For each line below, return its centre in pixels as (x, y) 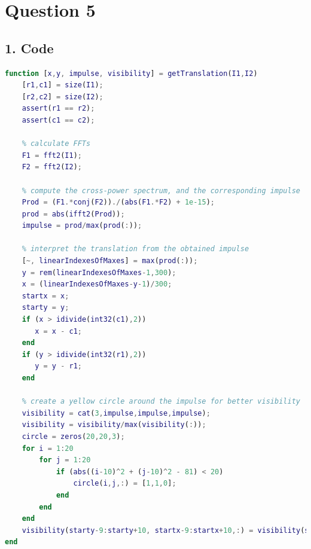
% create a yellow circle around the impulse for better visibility (161, 402)
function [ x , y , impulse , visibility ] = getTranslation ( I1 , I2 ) (131, 73)
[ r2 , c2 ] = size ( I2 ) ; (62, 97)
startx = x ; (45, 296)
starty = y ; (45, 308)
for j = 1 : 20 (65, 460)
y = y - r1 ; (58, 366)
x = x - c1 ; (58, 331)
